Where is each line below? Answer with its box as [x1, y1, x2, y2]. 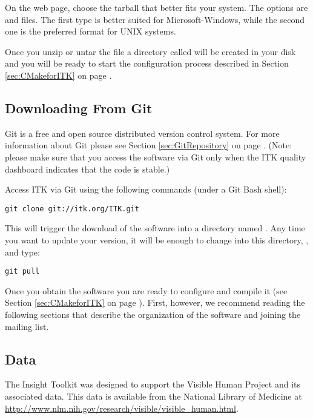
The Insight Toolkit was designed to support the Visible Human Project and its [5, 378, 301, 391]
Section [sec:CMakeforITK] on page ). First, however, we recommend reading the [5, 296, 305, 309]
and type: [5, 245, 40, 258]
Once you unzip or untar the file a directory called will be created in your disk [5, 45, 296, 58]
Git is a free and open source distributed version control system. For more [5, 127, 280, 139]
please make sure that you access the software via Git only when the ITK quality [5, 150, 306, 163]
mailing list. [5, 320, 49, 332]
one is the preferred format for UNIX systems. [5, 25, 176, 38]
